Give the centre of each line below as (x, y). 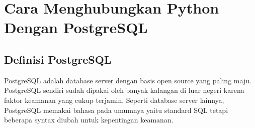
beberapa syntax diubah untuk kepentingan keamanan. (89, 120)
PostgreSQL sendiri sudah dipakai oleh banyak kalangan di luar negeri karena (124, 90)
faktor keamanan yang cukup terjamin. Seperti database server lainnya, (114, 100)
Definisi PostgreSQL (58, 59)
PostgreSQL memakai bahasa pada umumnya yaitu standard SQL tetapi (116, 110)
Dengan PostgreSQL (76, 27)
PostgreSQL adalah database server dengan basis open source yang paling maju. (128, 80)
